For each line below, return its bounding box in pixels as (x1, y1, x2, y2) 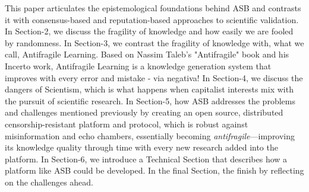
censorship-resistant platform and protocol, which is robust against (5, 117, 248, 130)
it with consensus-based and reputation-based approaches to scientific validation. (5, 13, 299, 25)
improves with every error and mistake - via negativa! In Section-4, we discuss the (5, 71, 303, 84)
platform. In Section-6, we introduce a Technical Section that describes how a (5, 152, 288, 165)
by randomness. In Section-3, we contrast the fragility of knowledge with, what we (5, 36, 304, 49)
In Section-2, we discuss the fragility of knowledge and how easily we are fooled (5, 25, 294, 37)
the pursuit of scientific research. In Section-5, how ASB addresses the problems (5, 94, 295, 107)
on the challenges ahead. (5, 175, 94, 188)
